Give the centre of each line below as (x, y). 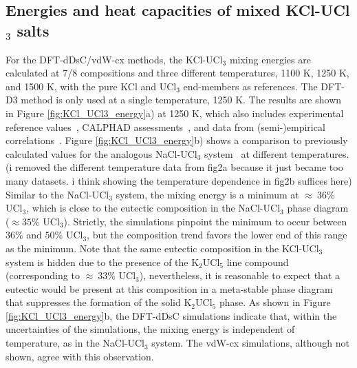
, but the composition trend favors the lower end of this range (217, 235)
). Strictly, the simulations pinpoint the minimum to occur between (205, 221)
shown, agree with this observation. (80, 356)
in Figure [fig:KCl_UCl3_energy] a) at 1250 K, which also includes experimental (175, 113)
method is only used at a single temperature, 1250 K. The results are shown (181, 100)
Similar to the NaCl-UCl (57, 194)
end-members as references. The (250, 86)
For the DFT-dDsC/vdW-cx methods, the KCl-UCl (114, 59)
